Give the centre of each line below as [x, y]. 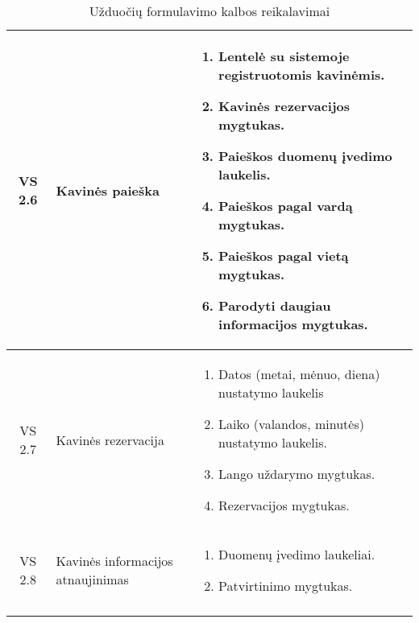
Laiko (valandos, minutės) [291, 424]
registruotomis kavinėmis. [302, 74]
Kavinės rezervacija [110, 439]
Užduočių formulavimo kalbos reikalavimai [209, 11]
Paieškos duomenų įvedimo [305, 156]
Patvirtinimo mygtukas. [286, 586]
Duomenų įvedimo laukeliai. [297, 554]
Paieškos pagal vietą [284, 256]
